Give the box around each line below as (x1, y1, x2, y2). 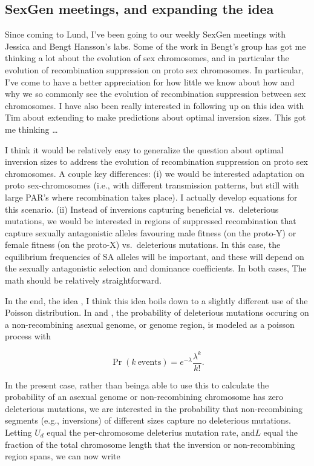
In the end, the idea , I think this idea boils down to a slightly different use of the (5, 294, 308, 307)
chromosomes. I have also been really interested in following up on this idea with (5, 99, 304, 112)
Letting (5, 425, 32, 438)
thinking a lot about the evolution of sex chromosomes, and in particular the (5, 52, 289, 64)
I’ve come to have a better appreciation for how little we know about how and (5, 75, 295, 88)
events (137, 358, 162, 367)
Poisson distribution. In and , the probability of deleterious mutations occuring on (5, 306, 309, 319)
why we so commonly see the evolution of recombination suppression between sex (5, 87, 306, 100)
